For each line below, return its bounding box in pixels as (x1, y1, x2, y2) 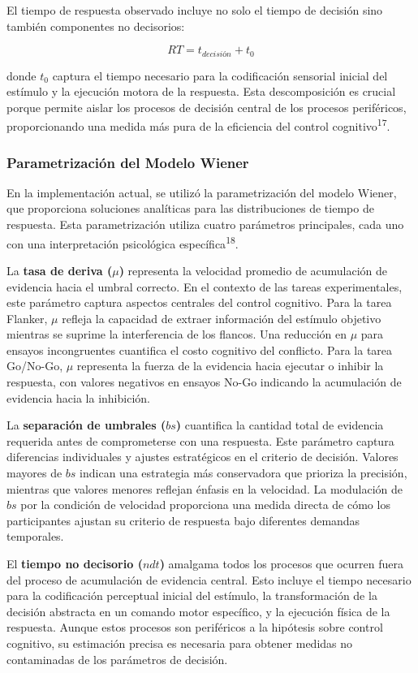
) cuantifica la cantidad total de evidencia (175, 416, 384, 434)
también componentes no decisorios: (6, 17, 185, 34)
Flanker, (6, 309, 48, 326)
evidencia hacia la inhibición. (6, 389, 150, 406)
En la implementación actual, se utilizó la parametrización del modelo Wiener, (6, 183, 397, 201)
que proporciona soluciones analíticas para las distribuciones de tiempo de (6, 200, 374, 217)
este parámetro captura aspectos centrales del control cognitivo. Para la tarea (6, 294, 392, 311)
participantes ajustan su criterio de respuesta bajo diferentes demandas (6, 511, 360, 528)
